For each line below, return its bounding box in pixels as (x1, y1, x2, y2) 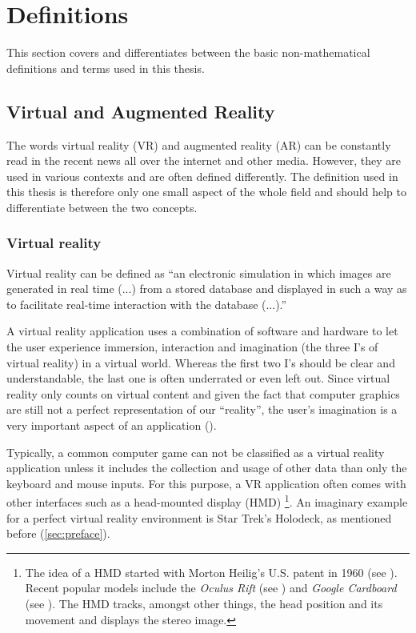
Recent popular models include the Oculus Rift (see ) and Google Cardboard (25, 579, 397, 596)
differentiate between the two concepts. (6, 198, 198, 215)
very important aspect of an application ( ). (6, 417, 217, 434)
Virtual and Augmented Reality (6, 98, 275, 123)
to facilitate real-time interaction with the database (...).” (6, 295, 287, 312)
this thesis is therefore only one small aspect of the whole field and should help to (6, 183, 406, 200)
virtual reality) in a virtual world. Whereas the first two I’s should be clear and (6, 354, 395, 371)
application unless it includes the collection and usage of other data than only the (6, 459, 407, 476)
